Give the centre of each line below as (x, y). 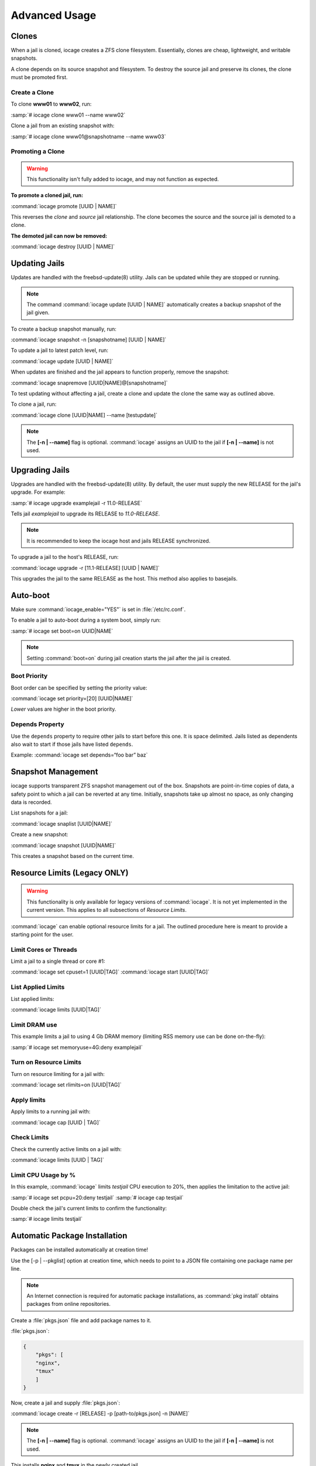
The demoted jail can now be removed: (59, 236)
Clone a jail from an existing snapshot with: (63, 125)
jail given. (38, 313)
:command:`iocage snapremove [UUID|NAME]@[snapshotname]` (89, 383)
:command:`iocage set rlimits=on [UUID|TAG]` (66, 1085)
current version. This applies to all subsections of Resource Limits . (107, 910)
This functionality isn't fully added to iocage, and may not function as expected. (123, 179)
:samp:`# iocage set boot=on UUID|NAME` (62, 631)
